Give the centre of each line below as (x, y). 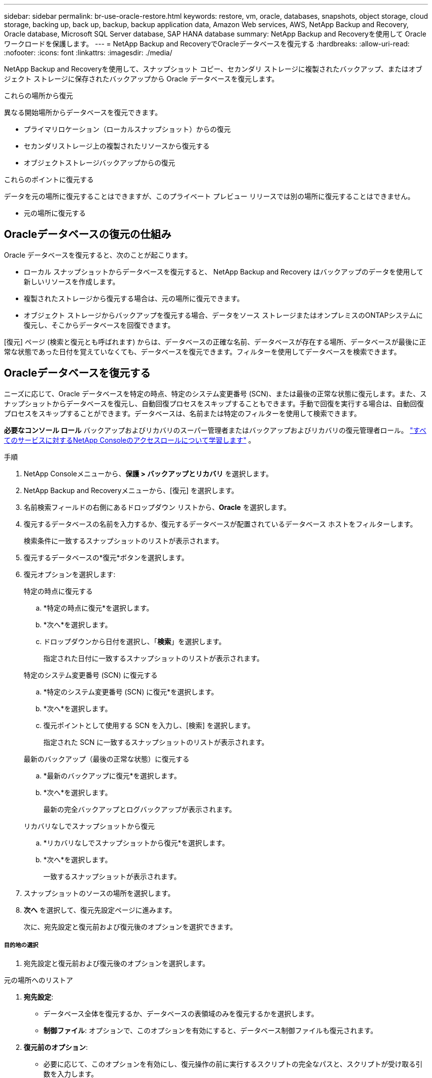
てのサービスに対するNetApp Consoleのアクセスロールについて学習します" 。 (130, 440)
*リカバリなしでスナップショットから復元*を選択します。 (136, 843)
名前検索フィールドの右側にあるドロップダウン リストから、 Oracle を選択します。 (157, 507)
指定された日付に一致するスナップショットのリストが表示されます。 (154, 658)
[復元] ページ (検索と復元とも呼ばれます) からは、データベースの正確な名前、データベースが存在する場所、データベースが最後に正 (215, 342)
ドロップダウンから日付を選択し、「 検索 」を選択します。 (135, 641)
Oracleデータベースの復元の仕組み (88, 234)
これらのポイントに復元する (49, 179)
